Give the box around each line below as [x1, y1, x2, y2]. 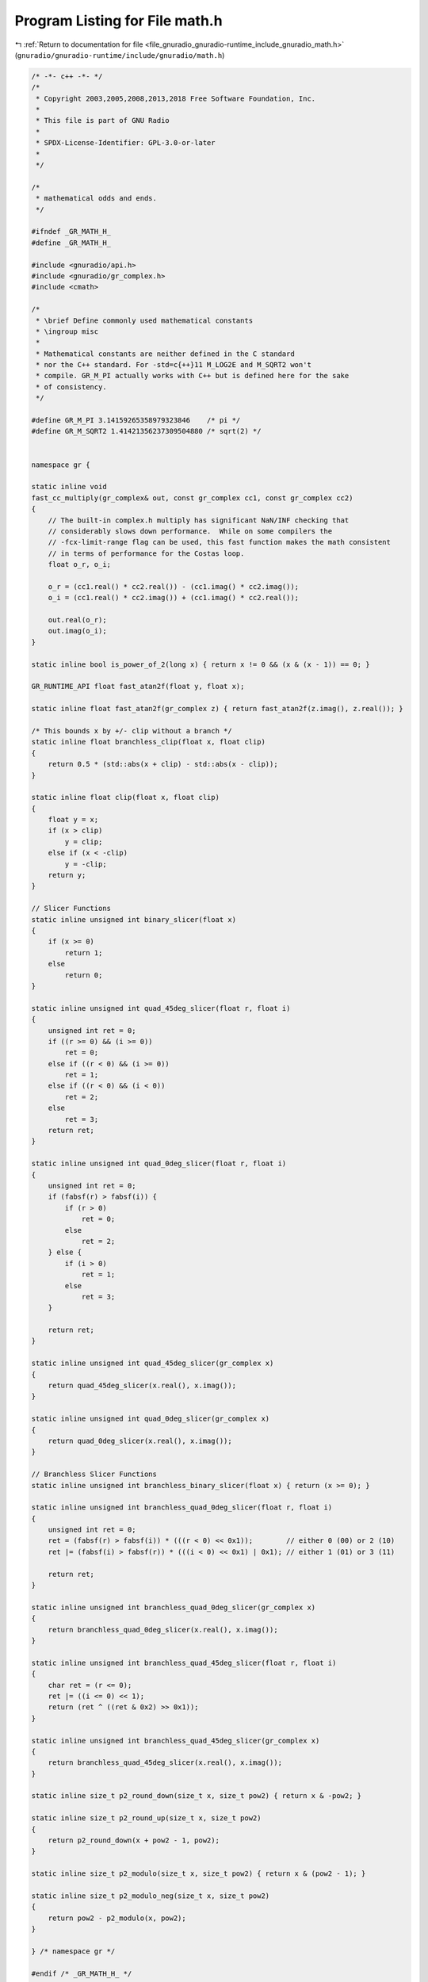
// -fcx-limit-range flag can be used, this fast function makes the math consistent [48, 538, 392, 547]
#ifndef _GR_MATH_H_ [31, 227, 111, 236]
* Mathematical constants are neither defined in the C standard [36, 349, 295, 358]
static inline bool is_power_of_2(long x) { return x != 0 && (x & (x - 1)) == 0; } [31, 660, 370, 669]
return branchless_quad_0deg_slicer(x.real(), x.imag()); [48, 1625, 278, 1634]
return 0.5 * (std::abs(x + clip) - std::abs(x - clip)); [48, 760, 278, 769]
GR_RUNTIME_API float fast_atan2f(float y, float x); [31, 682, 245, 691]
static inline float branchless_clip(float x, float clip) [31, 737, 266, 747]
